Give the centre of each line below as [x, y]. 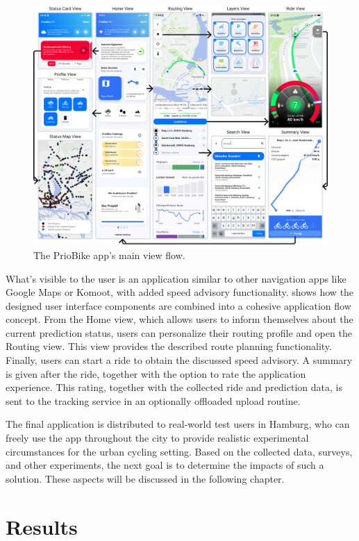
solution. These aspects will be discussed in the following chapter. [145, 478]
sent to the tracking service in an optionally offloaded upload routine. [153, 400]
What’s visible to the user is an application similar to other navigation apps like [176, 278]
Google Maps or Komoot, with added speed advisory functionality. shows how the [180, 292]
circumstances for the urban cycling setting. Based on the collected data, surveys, [179, 451]
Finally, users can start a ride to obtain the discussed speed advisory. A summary [179, 360]
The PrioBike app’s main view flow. [109, 255]
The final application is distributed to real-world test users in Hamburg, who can [178, 424]
